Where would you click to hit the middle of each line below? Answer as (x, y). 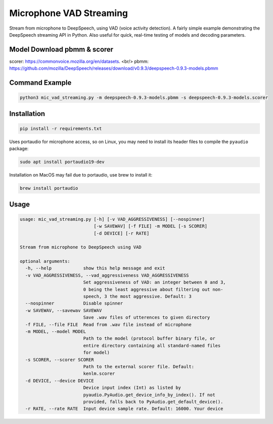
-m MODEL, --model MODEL (56, 331)
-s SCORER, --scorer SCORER (60, 360)
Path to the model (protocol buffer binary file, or (149, 338)
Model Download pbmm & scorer (61, 49)
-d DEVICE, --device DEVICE (60, 381)
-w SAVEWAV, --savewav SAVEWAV (64, 310)
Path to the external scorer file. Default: (139, 367)
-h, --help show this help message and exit (95, 268)
